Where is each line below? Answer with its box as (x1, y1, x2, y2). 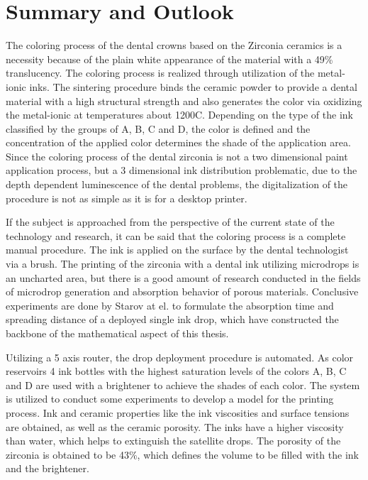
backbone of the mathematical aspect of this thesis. (6, 326, 229, 340)
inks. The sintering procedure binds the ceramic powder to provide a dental (29, 79, 357, 94)
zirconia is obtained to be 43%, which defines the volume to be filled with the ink (6, 447, 359, 462)
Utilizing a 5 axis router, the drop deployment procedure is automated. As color (6, 349, 354, 364)
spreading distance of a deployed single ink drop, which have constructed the (6, 312, 339, 327)
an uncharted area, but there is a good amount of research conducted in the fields (6, 270, 361, 285)
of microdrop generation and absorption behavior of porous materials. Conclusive (6, 284, 359, 299)
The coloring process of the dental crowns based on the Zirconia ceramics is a (6, 38, 342, 53)
